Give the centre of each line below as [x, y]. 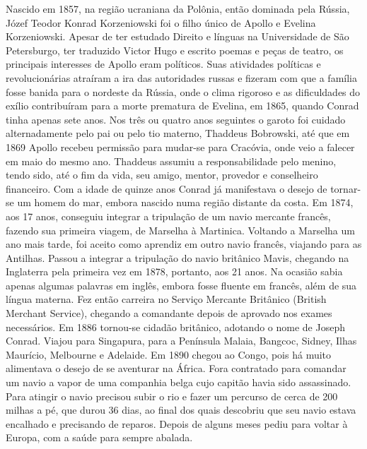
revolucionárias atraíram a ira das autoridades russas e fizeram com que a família [181, 77]
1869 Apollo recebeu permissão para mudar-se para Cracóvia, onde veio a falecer [180, 146]
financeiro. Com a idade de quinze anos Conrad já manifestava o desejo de [167, 188]
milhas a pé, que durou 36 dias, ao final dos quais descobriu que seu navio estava [181, 410]
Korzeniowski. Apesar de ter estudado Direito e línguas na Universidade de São [177, 36]
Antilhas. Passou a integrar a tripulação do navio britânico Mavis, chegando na [177, 257]
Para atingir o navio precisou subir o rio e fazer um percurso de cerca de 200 [172, 396]
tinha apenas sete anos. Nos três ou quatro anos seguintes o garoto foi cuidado [176, 119]
